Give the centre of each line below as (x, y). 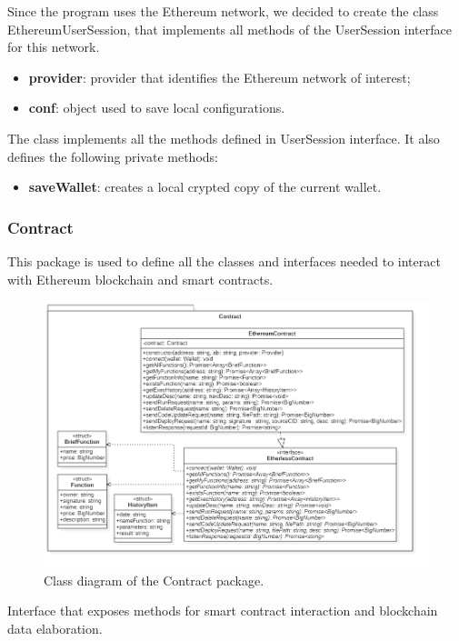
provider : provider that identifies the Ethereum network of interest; (220, 77)
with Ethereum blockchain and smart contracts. (140, 279)
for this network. (54, 47)
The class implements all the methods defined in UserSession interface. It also (224, 138)
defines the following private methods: (113, 156)
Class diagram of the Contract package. (154, 580)
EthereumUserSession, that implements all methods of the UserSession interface (229, 29)
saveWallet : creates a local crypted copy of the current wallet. (205, 187)
